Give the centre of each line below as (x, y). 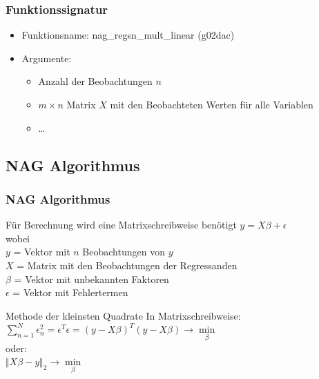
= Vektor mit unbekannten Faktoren (91, 279)
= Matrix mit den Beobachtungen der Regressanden (127, 265)
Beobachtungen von (124, 252)
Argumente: (47, 58)
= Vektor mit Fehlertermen (70, 292)
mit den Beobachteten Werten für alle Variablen (212, 104)
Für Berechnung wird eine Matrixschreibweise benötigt (121, 225)
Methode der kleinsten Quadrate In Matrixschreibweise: (123, 315)
